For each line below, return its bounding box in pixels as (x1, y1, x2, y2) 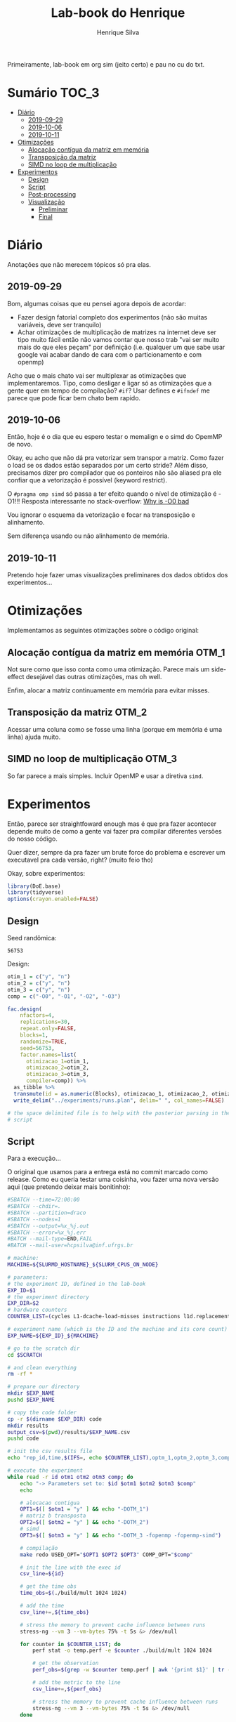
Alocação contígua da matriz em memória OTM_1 (7, 646, 225, 658)
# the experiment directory (7, 1294, 90, 1301)
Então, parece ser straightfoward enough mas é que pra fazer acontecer (7, 820, 216, 828)
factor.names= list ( (20, 1051, 77, 1058)
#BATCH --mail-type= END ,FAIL (7, 1235, 93, 1242)
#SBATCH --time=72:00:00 (7, 1196, 80, 1204)
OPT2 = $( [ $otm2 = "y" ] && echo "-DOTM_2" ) (20, 1519, 150, 1526)
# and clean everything (7, 1364, 77, 1371)
